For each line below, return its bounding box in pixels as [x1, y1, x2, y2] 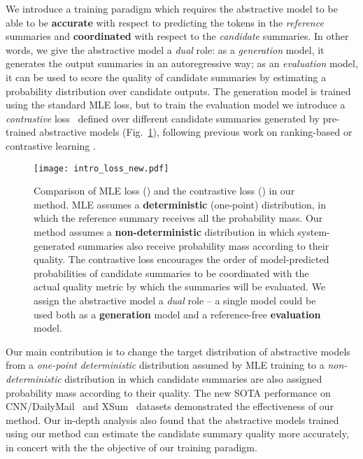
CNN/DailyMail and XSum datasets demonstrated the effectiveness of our [6, 399, 334, 414]
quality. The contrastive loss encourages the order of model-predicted [34, 252, 329, 267]
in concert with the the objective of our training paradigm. [6, 439, 257, 454]
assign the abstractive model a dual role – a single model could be [34, 292, 316, 307]
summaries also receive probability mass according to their [78, 238, 329, 253]
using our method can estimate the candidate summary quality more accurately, [6, 426, 349, 441]
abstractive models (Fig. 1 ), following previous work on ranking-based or [39, 125, 353, 139]
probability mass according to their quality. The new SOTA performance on [6, 385, 331, 400]
